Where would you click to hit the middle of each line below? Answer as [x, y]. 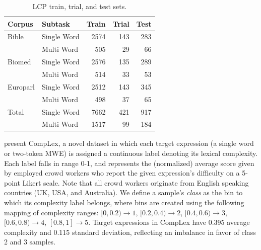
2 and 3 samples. [30, 242]
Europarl [21, 86]
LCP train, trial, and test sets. [80, 6]
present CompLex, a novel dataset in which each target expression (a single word [129, 143]
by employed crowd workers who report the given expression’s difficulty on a [122, 173]
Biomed [19, 62]
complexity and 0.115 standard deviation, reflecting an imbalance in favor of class [130, 232]
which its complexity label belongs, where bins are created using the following [124, 202]
